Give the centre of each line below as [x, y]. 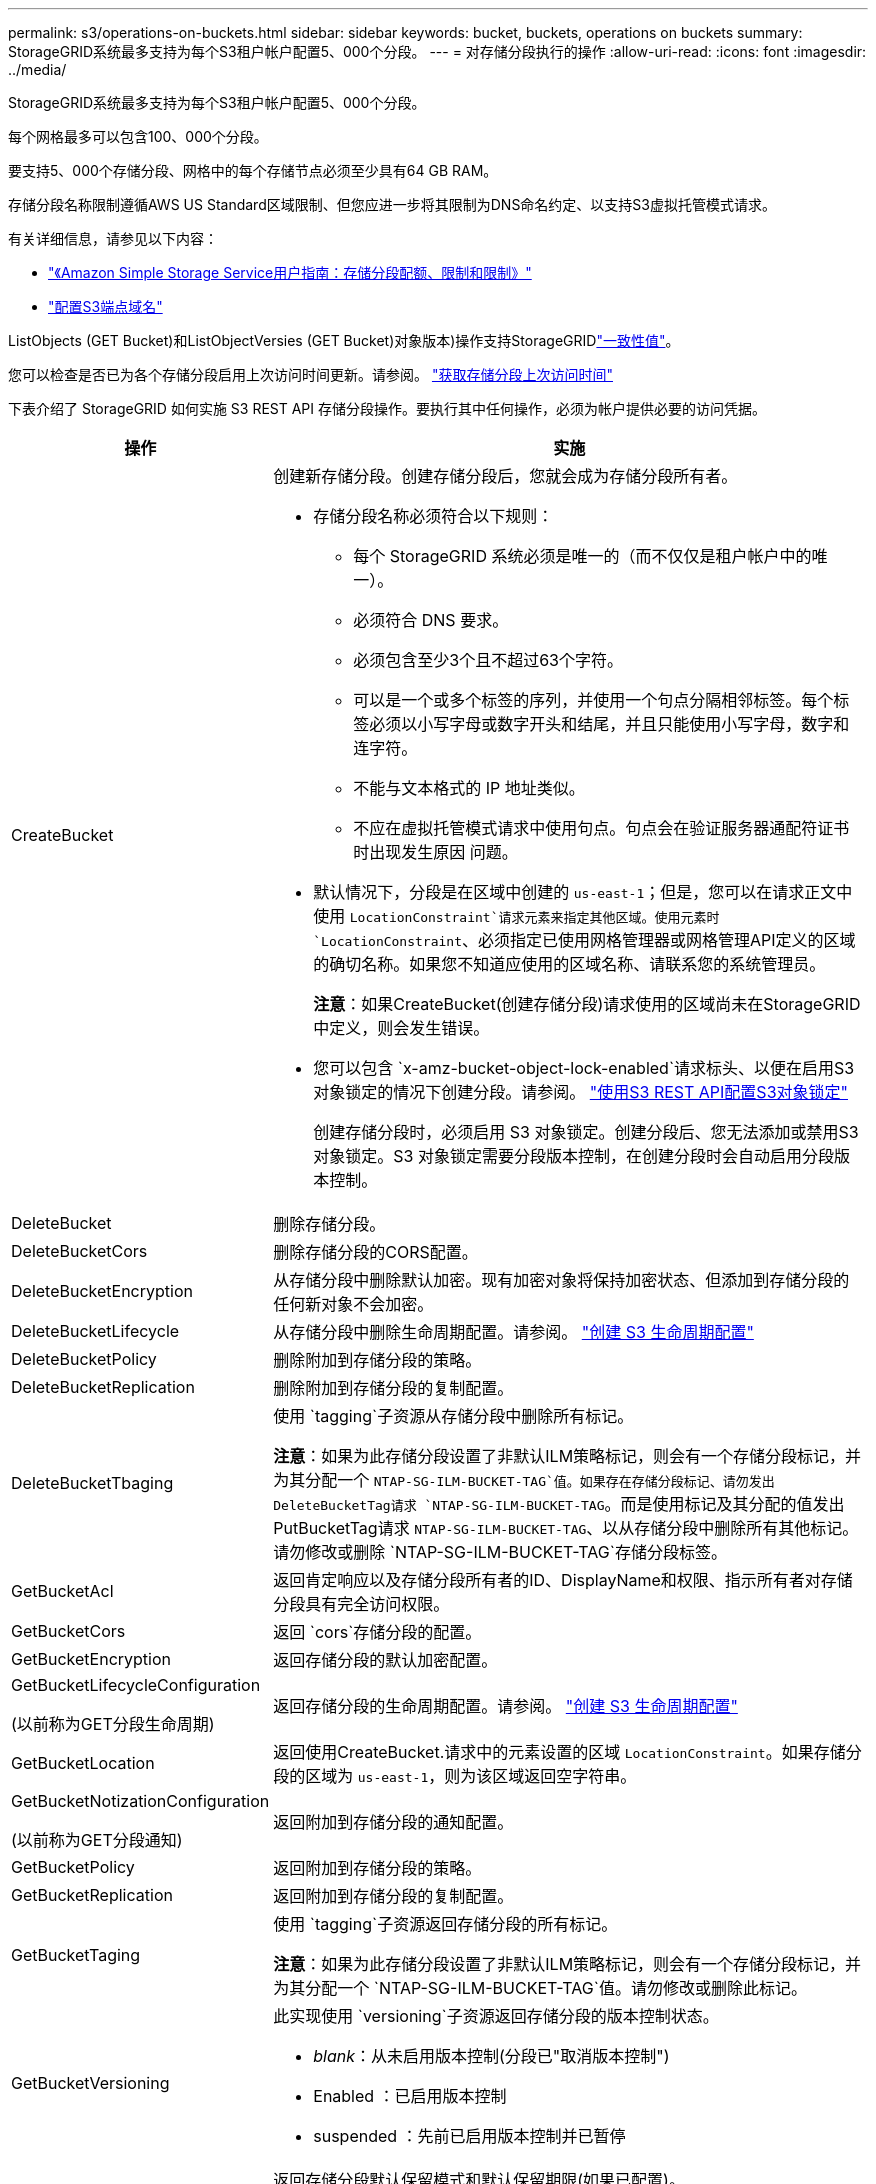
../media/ [37, 69]
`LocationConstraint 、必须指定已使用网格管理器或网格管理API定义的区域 [584, 940]
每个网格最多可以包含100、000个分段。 [138, 136]
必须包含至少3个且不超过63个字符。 [488, 660]
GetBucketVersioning [90, 2083]
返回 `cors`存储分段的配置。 [377, 1632]
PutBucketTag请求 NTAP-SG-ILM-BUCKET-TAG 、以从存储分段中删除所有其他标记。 [566, 1528]
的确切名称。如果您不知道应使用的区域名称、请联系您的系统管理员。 [569, 964]
